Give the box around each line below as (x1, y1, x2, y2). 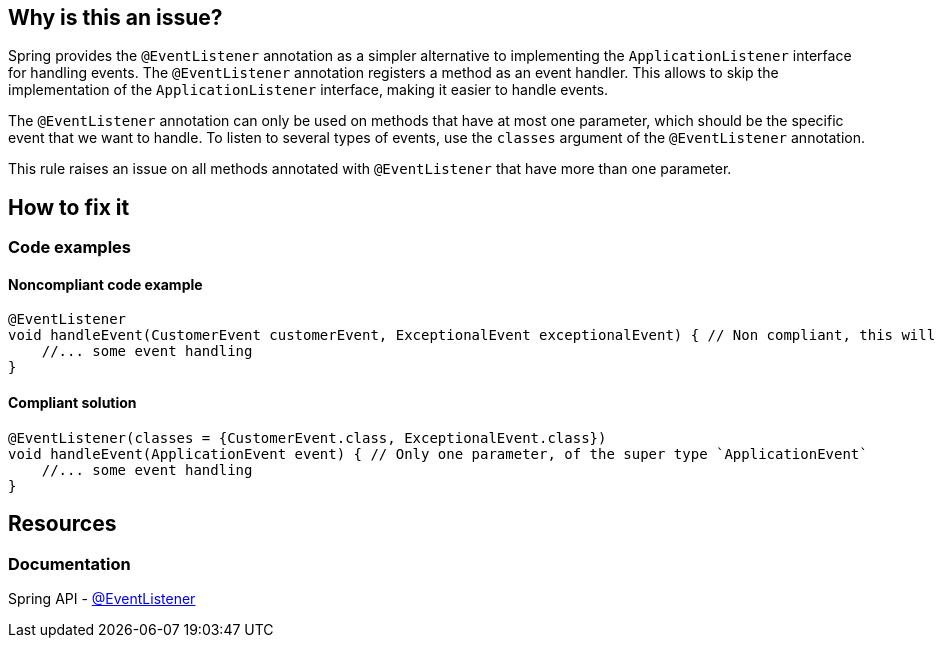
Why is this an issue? (8, 5, 223, 30)
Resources (8, 511, 117, 537)
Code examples (8, 237, 132, 258)
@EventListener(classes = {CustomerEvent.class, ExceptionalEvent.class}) (8, 429, 607, 446)
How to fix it (8, 194, 130, 220)
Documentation (8, 553, 131, 574)
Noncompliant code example (8, 275, 203, 293)
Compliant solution (8, 394, 137, 412)
